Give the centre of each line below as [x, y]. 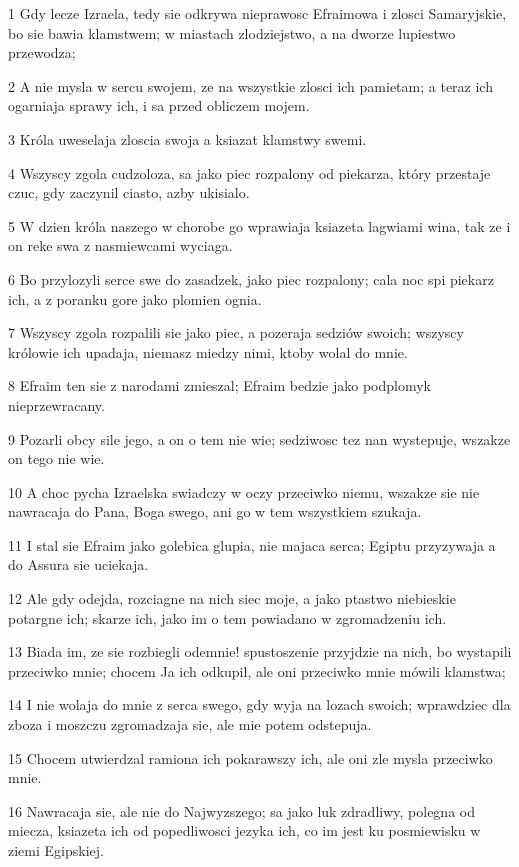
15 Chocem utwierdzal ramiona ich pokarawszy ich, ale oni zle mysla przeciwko [250, 757]
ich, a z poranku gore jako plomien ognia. [135, 298]
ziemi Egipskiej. [56, 850]
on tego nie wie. [56, 458]
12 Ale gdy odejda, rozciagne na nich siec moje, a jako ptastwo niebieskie [232, 598]
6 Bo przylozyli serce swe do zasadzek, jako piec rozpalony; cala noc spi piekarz [251, 278]
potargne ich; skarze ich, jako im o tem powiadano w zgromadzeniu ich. [227, 617]
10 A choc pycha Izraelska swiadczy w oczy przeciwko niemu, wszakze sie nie [244, 491]
